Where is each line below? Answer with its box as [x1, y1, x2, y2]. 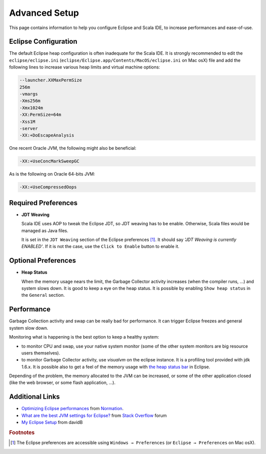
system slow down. [9, 325, 49, 331]
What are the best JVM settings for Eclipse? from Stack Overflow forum [21, 412, 167, 419]
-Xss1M [19, 119, 35, 124]
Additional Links [9, 392, 60, 401]
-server [19, 126, 38, 131]
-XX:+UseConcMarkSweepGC [19, 158, 80, 164]
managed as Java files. [21, 227, 68, 234]
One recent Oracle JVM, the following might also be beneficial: [9, 145, 136, 151]
